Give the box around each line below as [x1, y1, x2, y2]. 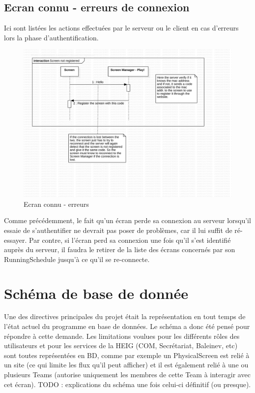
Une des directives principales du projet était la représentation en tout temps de [4, 311, 246, 322]
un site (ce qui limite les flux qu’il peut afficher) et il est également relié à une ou [4, 360, 249, 370]
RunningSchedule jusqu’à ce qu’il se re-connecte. [4, 254, 150, 264]
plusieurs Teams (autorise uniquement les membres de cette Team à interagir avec [4, 369, 251, 380]
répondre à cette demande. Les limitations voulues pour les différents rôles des [4, 330, 240, 341]
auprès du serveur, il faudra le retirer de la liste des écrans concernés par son [4, 244, 235, 255]
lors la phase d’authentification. [4, 32, 99, 42]
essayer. [4, 234, 27, 245]
